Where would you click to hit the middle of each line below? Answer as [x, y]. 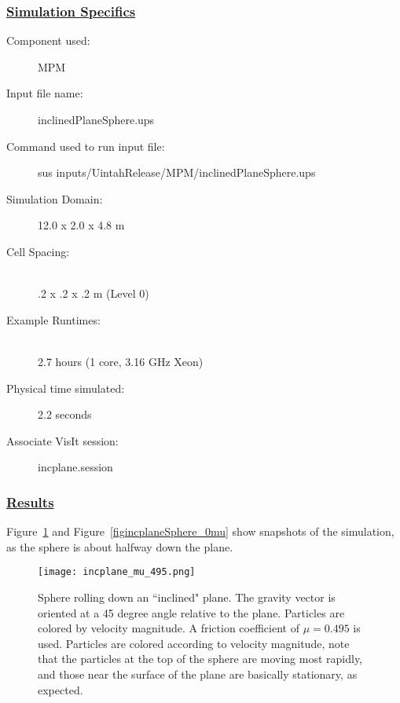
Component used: [48, 40]
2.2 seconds [65, 414]
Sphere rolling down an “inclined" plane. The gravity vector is [187, 597]
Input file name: [45, 93]
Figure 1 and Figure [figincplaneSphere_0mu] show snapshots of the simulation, [200, 531]
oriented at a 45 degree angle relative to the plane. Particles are [191, 612]
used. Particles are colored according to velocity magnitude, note [194, 643]
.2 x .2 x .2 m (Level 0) [94, 293]
